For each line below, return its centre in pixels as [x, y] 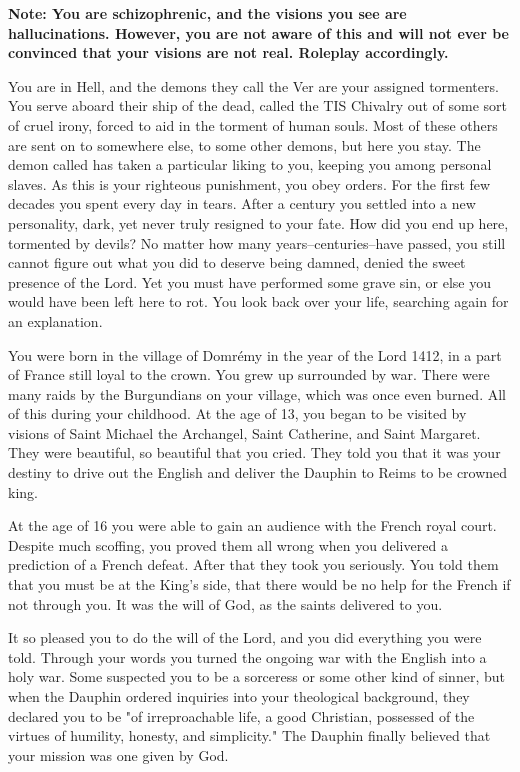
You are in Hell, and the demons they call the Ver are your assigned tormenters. [253, 85]
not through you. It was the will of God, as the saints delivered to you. [225, 603]
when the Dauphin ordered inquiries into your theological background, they [239, 696]
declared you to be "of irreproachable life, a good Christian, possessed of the [241, 715]
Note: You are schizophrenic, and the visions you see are [207, 13]
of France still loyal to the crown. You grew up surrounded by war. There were [249, 374]
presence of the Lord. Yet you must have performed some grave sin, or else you [249, 281]
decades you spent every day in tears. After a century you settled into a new [242, 203]
